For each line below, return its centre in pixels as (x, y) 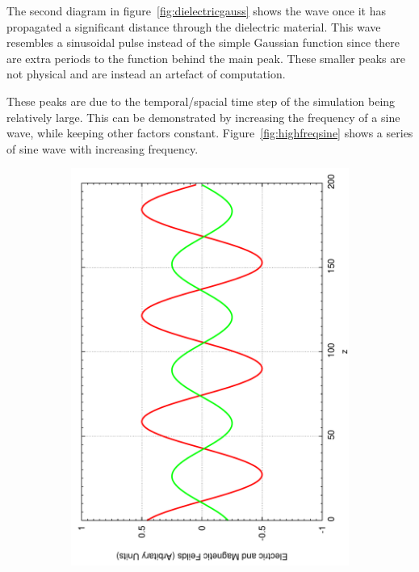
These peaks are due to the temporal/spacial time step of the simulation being (201, 101)
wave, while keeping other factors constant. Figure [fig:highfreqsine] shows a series (210, 133)
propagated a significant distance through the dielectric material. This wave (194, 26)
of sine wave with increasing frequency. (103, 148)
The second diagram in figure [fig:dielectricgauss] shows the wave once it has (196, 11)
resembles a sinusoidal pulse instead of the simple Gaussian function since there (203, 42)
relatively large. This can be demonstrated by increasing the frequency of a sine (203, 117)
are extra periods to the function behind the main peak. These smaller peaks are (206, 58)
